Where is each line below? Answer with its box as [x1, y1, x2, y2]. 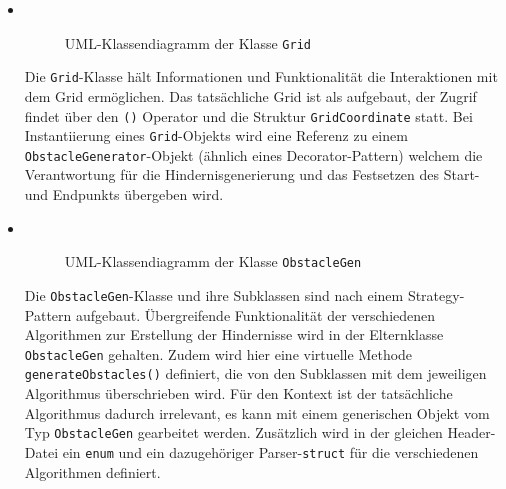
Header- [447, 422, 496, 443]
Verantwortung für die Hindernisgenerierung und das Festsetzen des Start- [24, 164, 480, 185]
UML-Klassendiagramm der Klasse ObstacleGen [64, 251, 362, 272]
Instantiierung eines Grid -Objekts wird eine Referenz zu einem [24, 125, 408, 146]
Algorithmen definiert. [24, 461, 161, 482]
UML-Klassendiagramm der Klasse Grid [64, 32, 311, 53]
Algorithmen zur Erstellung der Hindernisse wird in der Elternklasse [24, 324, 444, 345]
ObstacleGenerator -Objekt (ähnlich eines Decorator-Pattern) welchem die [24, 144, 483, 165]
